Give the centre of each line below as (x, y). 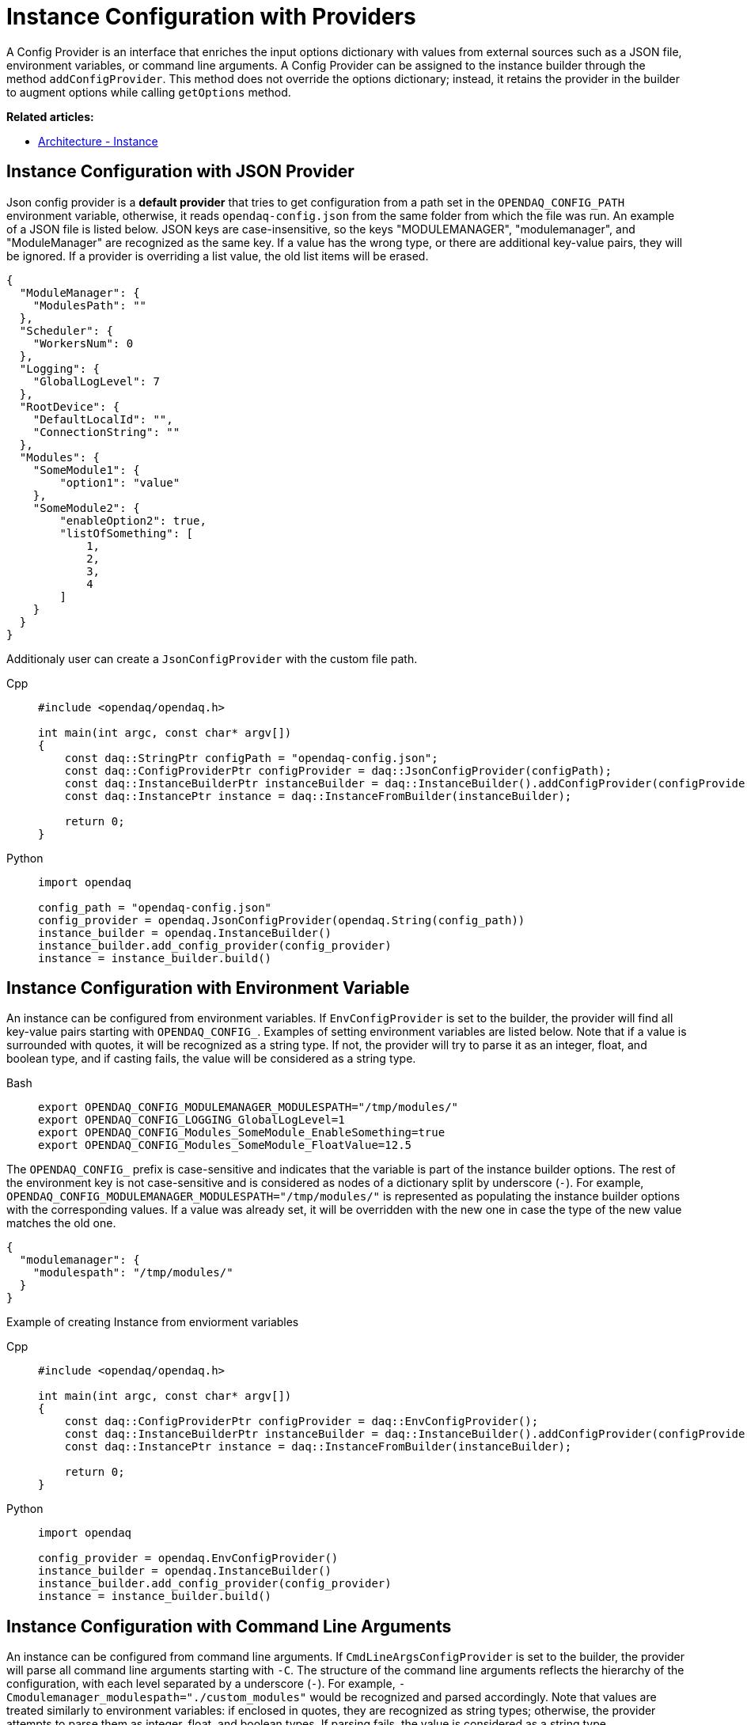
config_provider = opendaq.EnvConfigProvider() (188, 1558)
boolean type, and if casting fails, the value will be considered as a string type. (211, 1059)
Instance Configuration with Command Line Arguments (229, 1626)
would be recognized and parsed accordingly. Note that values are (483, 1697)
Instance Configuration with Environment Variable (208, 988)
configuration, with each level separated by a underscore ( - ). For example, (201, 1684)
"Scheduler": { (66, 330)
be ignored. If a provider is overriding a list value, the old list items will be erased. (218, 256)
